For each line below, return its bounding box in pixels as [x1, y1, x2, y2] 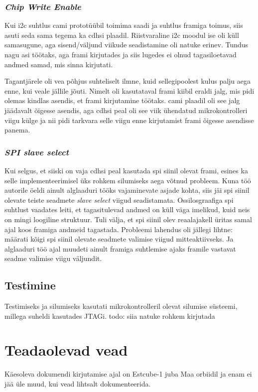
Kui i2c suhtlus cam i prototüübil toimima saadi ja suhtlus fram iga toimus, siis [4, 20, 243, 30]
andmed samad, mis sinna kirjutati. [4, 59, 113, 69]
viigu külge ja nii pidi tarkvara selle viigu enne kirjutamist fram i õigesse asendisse [4, 115, 254, 125]
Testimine [4, 277, 56, 293]
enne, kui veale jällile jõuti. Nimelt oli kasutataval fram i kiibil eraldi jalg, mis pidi [4, 85, 255, 96]
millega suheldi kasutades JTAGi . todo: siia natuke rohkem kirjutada [4, 310, 215, 321]
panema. [4, 125, 30, 135]
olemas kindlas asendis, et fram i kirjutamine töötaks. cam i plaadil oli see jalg [4, 95, 240, 106]
